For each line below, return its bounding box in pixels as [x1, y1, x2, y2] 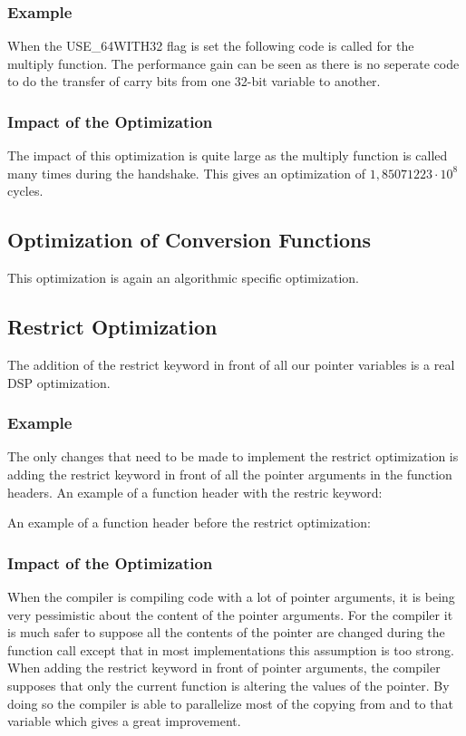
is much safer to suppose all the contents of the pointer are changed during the [7, 623, 445, 642]
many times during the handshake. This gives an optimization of [7, 163, 366, 182]
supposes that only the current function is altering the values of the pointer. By [7, 675, 450, 694]
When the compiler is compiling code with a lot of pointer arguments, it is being [7, 587, 455, 605]
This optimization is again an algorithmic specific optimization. [7, 268, 360, 287]
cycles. [7, 181, 44, 200]
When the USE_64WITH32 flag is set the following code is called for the [7, 36, 414, 55]
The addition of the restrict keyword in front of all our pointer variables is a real [7, 355, 455, 373]
